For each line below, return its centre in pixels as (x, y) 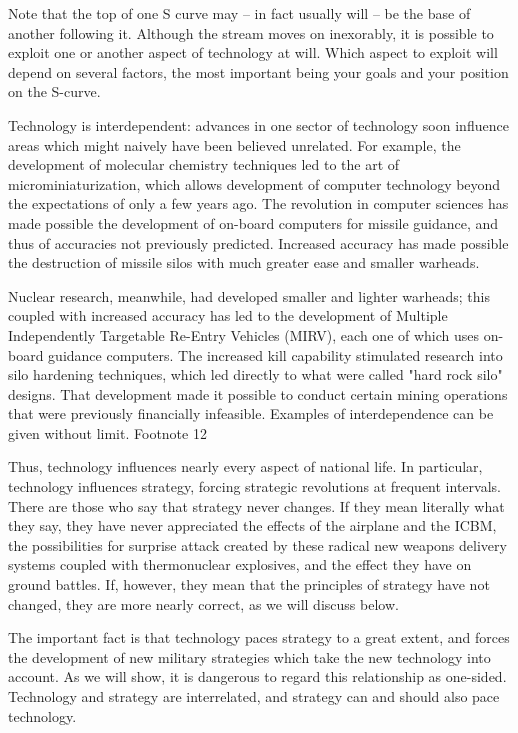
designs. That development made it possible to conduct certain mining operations (258, 393)
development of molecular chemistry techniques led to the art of (204, 164)
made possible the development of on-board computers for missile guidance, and (253, 222)
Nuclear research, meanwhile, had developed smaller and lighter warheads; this (249, 295)
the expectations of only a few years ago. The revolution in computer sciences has (258, 203)
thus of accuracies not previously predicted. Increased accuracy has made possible (258, 242)
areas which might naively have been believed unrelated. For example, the (234, 144)
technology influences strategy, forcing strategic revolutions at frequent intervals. (254, 486)
